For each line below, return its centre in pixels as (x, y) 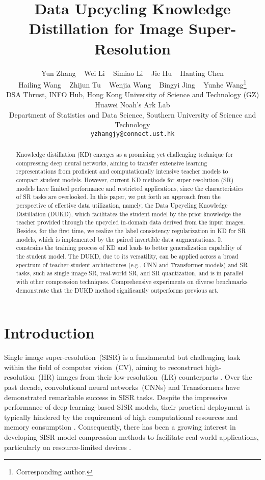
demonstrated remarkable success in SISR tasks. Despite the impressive (116, 397)
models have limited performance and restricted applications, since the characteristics (129, 188)
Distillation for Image (106, 28)
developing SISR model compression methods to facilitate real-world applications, (131, 437)
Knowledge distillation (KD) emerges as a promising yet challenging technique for (125, 154)
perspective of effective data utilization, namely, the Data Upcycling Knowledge (122, 205)
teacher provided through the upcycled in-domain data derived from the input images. (130, 222)
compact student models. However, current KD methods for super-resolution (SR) (125, 180)
